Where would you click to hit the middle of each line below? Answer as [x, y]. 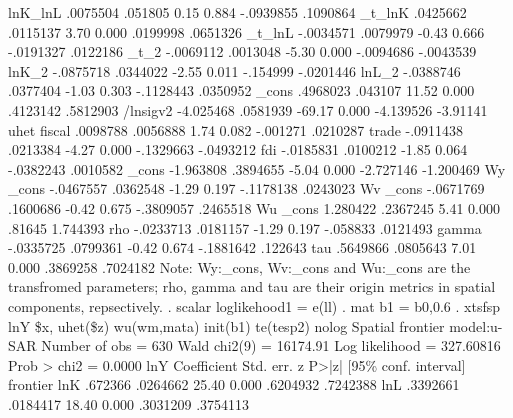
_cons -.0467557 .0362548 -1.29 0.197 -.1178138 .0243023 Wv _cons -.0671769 [246, 188]
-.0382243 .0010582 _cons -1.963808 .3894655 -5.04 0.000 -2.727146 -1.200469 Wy [257, 168]
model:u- [476, 325]
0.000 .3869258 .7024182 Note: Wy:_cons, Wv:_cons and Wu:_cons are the [239, 266]
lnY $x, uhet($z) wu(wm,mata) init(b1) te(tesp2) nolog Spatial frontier [226, 325]
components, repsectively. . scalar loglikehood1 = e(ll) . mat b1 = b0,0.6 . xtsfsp [254, 305]
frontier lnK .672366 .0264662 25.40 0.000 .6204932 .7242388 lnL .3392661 [234, 384]
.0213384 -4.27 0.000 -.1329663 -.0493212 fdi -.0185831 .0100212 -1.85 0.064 [238, 149]
